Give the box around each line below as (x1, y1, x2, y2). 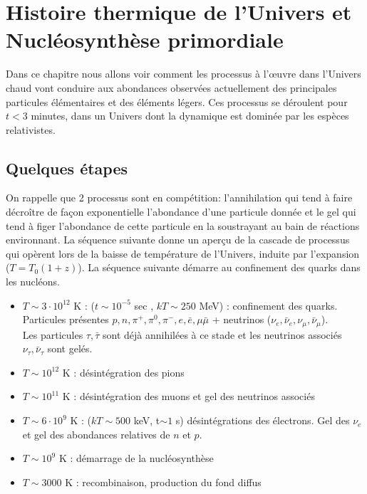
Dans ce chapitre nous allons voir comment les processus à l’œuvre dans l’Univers (6, 66, 361, 81)
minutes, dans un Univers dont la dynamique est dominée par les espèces (31, 108, 349, 123)
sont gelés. (47, 341, 93, 356)
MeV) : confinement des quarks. (199, 298, 338, 312)
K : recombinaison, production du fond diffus (65, 474, 262, 489)
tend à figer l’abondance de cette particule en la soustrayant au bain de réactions (6, 218, 360, 233)
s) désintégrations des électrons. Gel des (175, 413, 350, 428)
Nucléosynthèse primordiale (6, 25, 284, 54)
